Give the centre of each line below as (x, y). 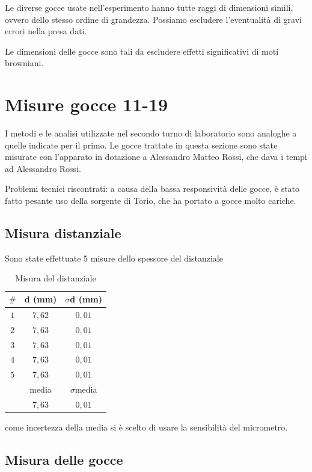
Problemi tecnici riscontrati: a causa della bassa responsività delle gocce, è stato (152, 188)
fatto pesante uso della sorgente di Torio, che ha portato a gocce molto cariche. (151, 201)
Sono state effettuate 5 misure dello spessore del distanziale (114, 258)
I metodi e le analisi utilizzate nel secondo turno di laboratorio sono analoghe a (151, 133)
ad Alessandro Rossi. (43, 168)
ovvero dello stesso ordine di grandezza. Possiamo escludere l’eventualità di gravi (153, 19)
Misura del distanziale (56, 278)
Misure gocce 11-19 (87, 104)
